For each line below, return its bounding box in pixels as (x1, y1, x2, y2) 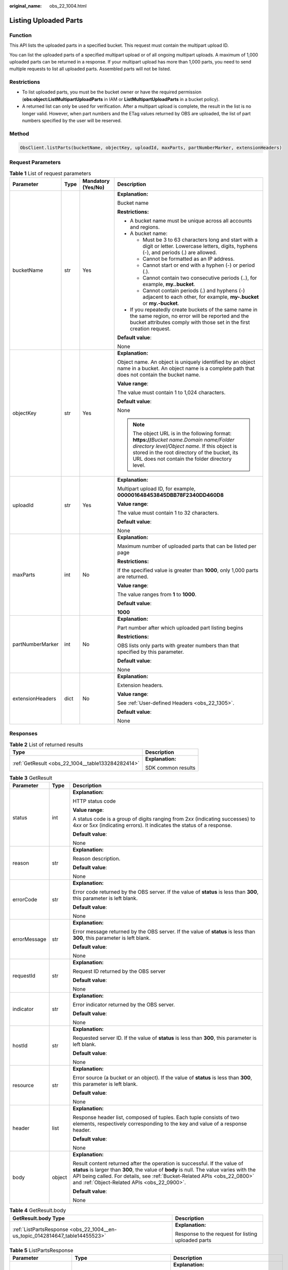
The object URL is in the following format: (132, 430, 232, 437)
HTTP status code (73, 798, 116, 805)
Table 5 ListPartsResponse (9, 1247, 74, 1254)
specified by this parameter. (117, 648, 185, 655)
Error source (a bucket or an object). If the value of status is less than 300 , (73, 1074, 253, 1082)
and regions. (130, 224, 160, 231)
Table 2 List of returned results (9, 741, 83, 748)
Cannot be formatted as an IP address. (142, 255, 235, 262)
